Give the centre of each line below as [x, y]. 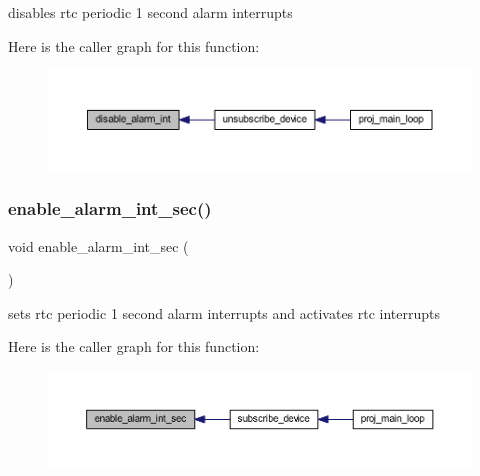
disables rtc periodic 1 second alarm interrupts [150, 12]
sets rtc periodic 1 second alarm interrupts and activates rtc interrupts [224, 312]
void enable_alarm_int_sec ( [98, 245]
